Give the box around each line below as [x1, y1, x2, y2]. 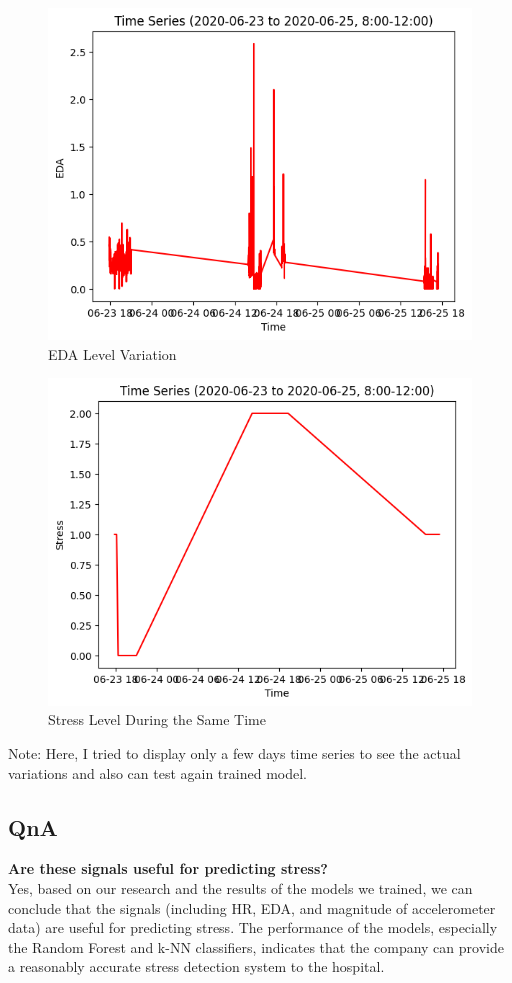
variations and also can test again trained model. [8, 762, 307, 783]
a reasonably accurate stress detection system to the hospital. [8, 956, 385, 977]
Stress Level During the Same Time [48, 709, 266, 730]
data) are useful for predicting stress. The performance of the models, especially [8, 917, 498, 938]
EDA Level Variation [48, 343, 177, 364]
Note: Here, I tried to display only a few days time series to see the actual [8, 742, 461, 763]
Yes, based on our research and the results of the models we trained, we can [8, 877, 473, 898]
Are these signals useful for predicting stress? [8, 858, 328, 879]
